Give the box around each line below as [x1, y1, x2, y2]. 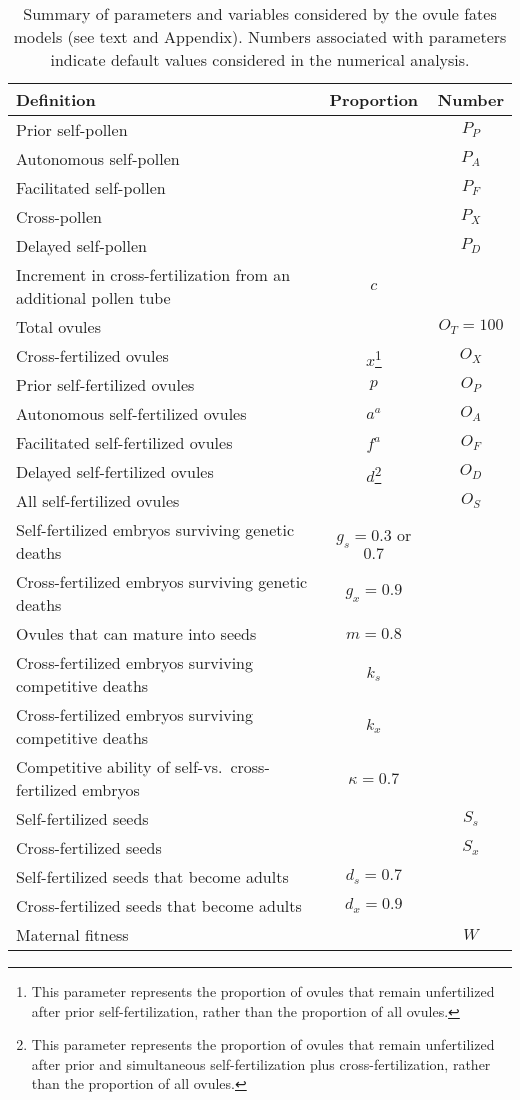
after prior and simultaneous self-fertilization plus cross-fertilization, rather [31, 1053, 491, 1074]
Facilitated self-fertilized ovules [16, 431, 233, 454]
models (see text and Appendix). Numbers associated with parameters [13, 25, 507, 48]
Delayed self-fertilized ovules [16, 460, 214, 483]
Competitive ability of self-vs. [16, 755, 223, 778]
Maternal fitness [16, 923, 129, 946]
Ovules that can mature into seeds [16, 622, 257, 645]
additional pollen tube [16, 286, 171, 309]
